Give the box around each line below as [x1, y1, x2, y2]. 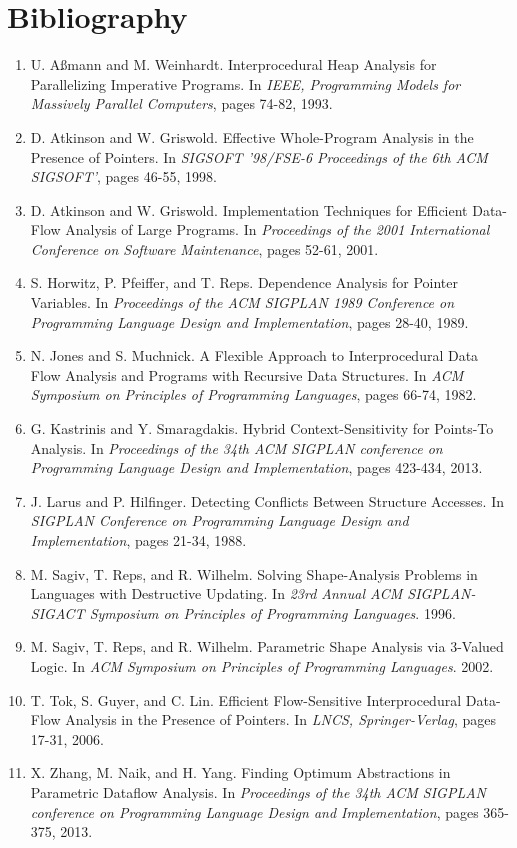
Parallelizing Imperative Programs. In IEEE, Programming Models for [30, 73, 461, 94]
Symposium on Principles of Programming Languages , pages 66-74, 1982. [30, 384, 477, 405]
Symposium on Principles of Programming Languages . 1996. [89, 602, 456, 623]
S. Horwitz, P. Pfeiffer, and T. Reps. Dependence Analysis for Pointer [30, 272, 459, 293]
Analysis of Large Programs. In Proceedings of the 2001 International [65, 219, 490, 240]
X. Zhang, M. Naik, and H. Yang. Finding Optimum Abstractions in [30, 762, 451, 783]
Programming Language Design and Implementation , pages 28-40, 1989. [30, 311, 469, 332]
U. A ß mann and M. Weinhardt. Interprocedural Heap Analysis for [30, 54, 437, 75]
